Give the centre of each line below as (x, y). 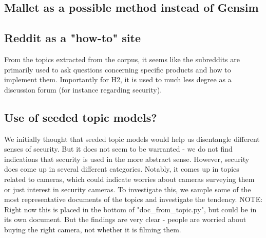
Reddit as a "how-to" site (72, 38)
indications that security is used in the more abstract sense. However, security (127, 159)
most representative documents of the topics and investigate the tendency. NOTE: (134, 199)
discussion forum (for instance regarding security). (83, 89)
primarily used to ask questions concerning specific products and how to (118, 69)
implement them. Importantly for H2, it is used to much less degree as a (118, 79)
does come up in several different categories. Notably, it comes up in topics (122, 169)
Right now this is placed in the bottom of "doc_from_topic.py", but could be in (130, 209)
